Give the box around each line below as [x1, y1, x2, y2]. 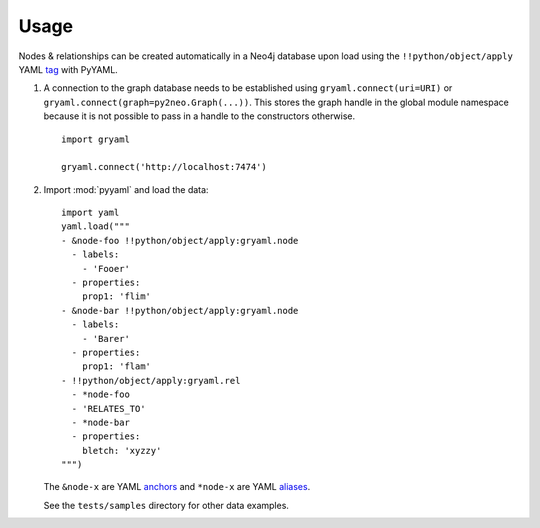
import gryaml [61, 133, 130, 145]
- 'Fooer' [81, 263, 130, 274]
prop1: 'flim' [81, 291, 152, 302]
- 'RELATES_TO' [71, 403, 146, 414]
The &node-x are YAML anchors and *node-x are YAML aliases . [43, 481, 311, 493]
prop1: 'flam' [81, 361, 152, 372]
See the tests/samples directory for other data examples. [43, 499, 290, 511]
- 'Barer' [81, 333, 130, 344]
